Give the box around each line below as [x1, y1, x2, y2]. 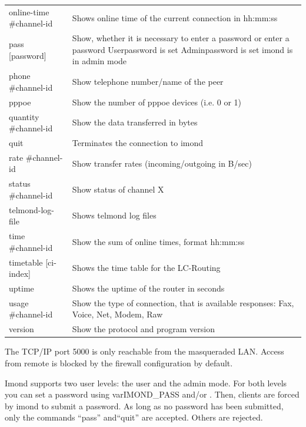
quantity [9, 110, 39, 123]
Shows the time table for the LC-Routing [72, 262, 221, 274]
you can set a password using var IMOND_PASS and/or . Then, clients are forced [5, 388, 300, 400]
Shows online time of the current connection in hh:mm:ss [72, 11, 278, 24]
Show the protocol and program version [72, 323, 215, 335]
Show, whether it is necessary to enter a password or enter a [72, 32, 290, 44]
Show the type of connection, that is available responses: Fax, [72, 296, 294, 309]
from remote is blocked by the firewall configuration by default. [5, 356, 233, 369]
